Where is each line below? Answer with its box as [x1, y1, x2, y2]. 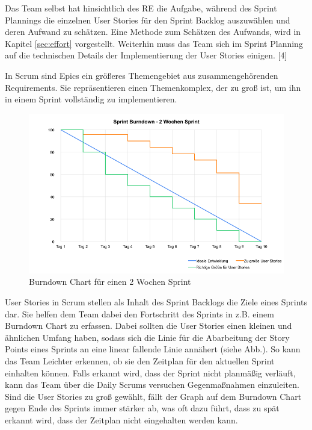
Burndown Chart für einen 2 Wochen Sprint [29, 275, 191, 288]
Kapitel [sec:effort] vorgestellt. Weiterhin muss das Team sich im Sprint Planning [5, 37, 303, 49]
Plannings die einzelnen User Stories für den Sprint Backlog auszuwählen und [5, 13, 290, 26]
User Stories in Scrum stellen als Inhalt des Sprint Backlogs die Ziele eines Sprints [5, 295, 308, 308]
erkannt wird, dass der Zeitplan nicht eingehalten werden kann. [5, 413, 238, 426]
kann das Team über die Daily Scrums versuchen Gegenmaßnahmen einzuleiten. [5, 378, 299, 391]
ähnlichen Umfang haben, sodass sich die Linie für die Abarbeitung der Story [5, 331, 290, 343]
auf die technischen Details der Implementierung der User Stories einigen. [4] [5, 49, 287, 61]
